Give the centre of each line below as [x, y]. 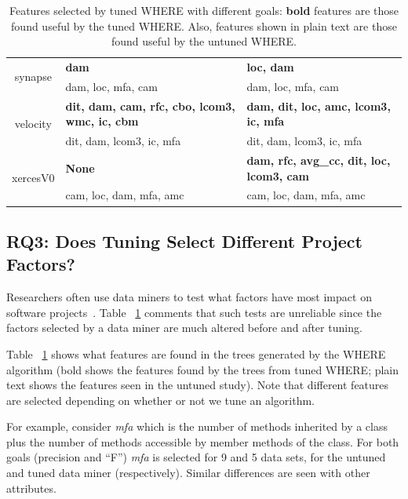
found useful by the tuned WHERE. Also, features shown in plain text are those [204, 25]
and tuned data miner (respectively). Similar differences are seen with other [188, 473]
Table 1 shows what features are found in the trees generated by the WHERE [196, 353]
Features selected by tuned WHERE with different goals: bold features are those [204, 10]
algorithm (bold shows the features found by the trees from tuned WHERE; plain [203, 369]
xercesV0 [33, 178]
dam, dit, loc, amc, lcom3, [319, 106]
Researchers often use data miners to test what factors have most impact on [189, 297]
